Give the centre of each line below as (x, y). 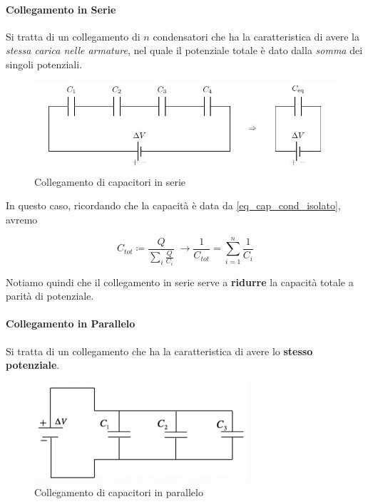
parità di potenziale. (50, 296)
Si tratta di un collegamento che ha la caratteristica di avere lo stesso (159, 351)
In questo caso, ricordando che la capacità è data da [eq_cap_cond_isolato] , (173, 205)
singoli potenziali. (44, 64)
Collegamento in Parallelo (71, 324)
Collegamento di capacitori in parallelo (119, 492)
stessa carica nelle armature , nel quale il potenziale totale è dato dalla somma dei (184, 50)
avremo (22, 220)
